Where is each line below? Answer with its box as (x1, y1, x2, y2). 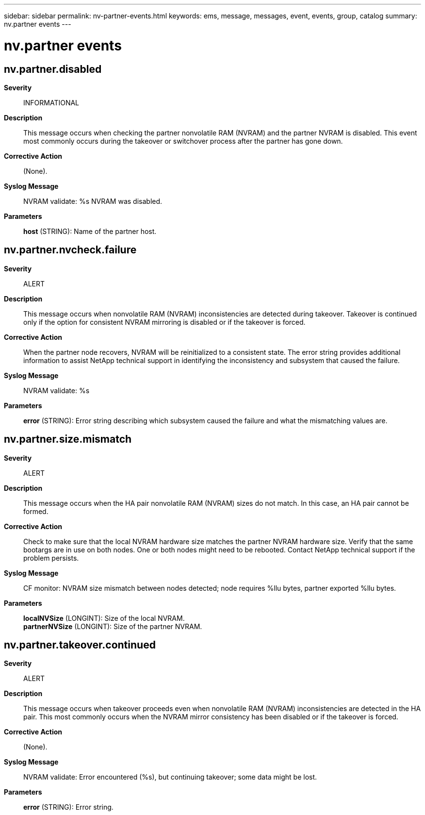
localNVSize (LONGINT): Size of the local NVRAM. (23, 614, 185, 622)
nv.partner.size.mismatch (4, 433, 132, 446)
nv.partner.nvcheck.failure (4, 244, 137, 256)
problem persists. (23, 553, 79, 562)
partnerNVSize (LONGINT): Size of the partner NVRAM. (23, 622, 202, 631)
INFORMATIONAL (23, 98, 80, 107)
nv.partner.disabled (4, 63, 102, 75)
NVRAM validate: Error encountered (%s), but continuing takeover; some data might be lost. (23, 773, 317, 782)
